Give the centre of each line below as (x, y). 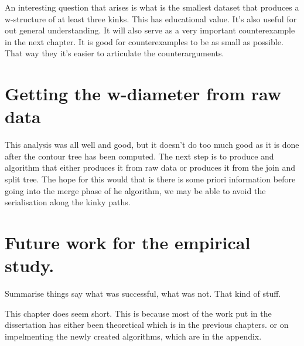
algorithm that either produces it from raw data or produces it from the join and (150, 167)
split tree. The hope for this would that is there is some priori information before (150, 179)
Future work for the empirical (128, 242)
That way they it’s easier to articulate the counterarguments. (115, 53)
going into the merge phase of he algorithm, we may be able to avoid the (135, 190)
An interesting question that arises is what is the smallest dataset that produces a (152, 7)
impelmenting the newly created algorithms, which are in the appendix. (133, 336)
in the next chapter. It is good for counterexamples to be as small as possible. (144, 41)
